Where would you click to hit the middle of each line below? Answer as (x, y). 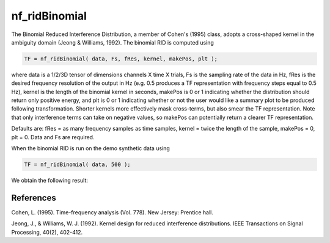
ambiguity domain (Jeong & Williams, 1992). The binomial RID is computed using (112, 42)
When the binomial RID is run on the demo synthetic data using (91, 148)
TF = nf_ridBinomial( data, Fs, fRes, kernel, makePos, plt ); (121, 59)
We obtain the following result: (50, 180)
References (34, 198)
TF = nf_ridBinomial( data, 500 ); (77, 165)
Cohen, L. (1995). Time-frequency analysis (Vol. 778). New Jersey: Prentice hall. (112, 212)
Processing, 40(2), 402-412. (47, 232)
